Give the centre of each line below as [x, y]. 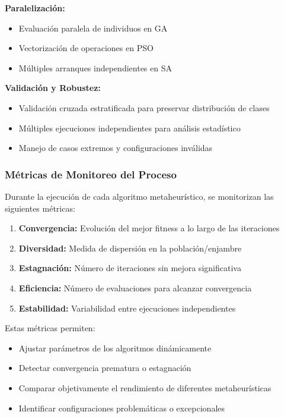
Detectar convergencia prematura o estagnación [105, 368]
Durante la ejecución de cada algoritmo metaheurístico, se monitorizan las [139, 196]
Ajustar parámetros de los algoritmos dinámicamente [115, 348]
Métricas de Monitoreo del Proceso [91, 174]
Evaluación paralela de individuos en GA [93, 28]
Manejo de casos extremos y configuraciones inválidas [116, 148]
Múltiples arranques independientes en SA [95, 67]
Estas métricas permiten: [50, 328]
